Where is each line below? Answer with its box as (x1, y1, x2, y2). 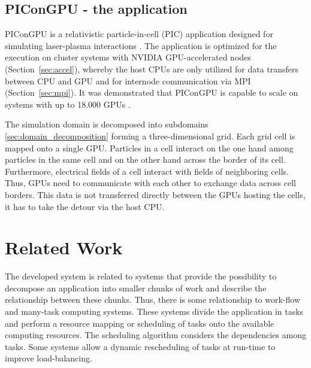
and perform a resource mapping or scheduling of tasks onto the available (5, 317, 274, 329)
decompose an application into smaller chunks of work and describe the (5, 281, 267, 294)
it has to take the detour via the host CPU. (5, 200, 165, 212)
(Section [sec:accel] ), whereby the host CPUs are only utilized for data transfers (5, 62, 299, 75)
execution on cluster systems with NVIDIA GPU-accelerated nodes (5, 51, 251, 63)
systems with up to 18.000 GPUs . (5, 98, 131, 110)
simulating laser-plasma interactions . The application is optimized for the (5, 39, 277, 51)
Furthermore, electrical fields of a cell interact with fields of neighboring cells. (5, 165, 289, 177)
